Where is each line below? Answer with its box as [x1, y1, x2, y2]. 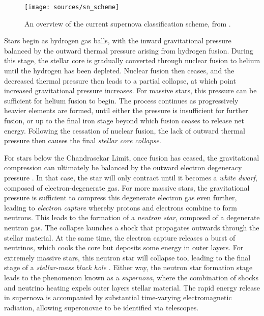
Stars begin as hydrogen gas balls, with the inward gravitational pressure [4, 35, 231, 46]
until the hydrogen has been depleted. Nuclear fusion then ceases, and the [4, 65, 234, 76]
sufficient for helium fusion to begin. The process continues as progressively [4, 95, 239, 106]
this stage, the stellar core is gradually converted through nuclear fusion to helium [4, 55, 260, 66]
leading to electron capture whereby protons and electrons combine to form [4, 202, 237, 213]
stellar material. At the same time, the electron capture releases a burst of [4, 232, 236, 243]
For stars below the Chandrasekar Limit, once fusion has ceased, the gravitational [4, 152, 259, 163]
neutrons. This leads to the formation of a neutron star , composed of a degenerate [4, 212, 260, 223]
